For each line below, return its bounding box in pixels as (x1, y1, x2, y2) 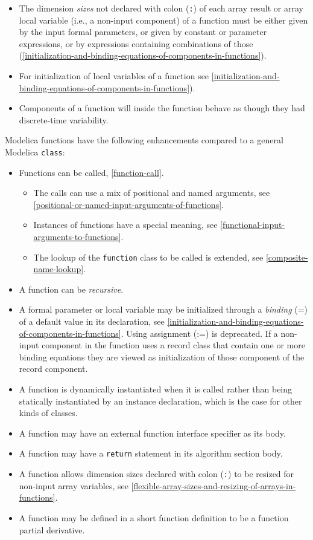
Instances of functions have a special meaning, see (33, 218, 218, 231)
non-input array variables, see (19, 479, 128, 492)
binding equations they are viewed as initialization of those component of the (19, 350, 305, 363)
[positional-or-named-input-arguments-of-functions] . (33, 198, 224, 210)
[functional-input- (220, 218, 285, 231)
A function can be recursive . (19, 282, 124, 295)
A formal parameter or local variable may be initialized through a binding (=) (19, 303, 308, 316)
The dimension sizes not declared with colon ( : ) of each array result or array (19, 2, 303, 14)
